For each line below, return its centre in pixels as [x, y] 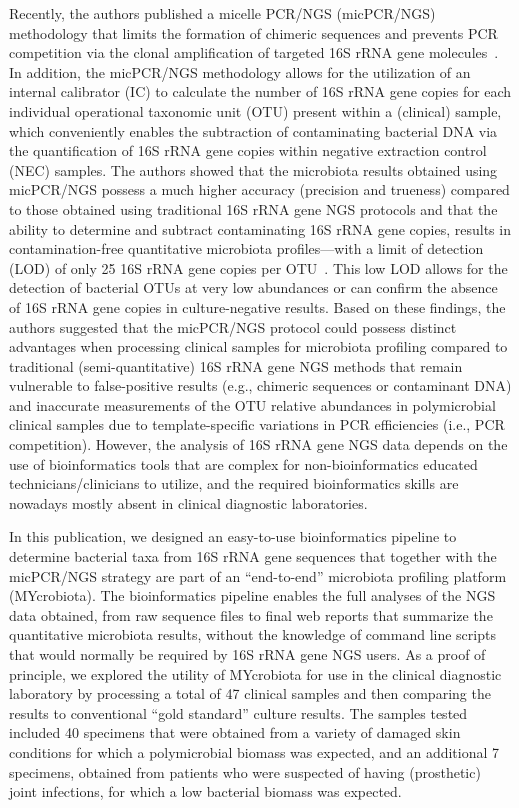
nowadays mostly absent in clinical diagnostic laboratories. [188, 502]
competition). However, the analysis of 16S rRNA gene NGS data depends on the [258, 444]
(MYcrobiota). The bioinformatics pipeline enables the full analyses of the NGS [252, 595]
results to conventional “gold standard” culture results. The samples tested [238, 712]
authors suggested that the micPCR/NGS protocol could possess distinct [233, 326]
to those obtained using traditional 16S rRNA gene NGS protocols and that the [253, 208]
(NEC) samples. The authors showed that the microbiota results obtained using [253, 169]
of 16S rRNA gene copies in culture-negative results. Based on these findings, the [257, 306]
